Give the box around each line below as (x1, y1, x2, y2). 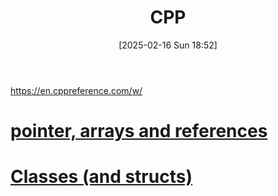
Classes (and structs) (10, 166, 193, 188)
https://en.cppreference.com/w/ (10, 84, 143, 96)
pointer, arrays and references (10, 120, 268, 143)
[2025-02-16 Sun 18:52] (118, 39, 218, 51)
